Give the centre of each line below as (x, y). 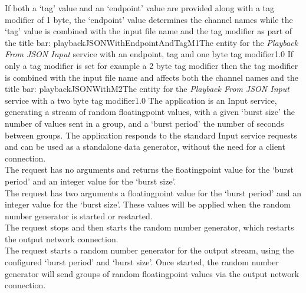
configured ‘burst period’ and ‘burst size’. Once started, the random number (142, 262)
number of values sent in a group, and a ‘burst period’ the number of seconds (144, 123)
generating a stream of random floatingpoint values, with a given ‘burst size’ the (150, 112)
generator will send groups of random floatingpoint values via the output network (152, 273)
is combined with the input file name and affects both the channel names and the (152, 77)
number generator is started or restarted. (79, 215)
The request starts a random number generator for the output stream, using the (149, 250)
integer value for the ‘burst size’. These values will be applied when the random (148, 204)
